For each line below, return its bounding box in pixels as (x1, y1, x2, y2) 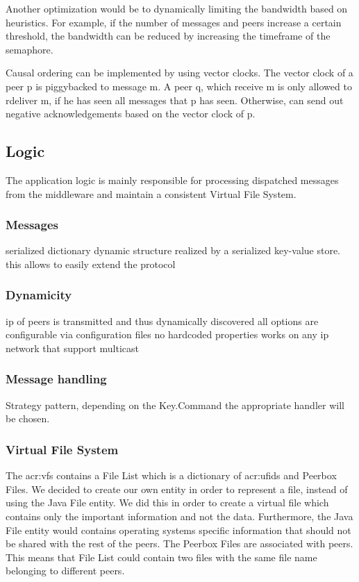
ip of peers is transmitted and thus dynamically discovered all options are (6, 313, 319, 328)
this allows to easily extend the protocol (6, 256, 176, 271)
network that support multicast (6, 340, 139, 355)
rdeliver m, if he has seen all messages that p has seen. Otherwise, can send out (6, 92, 344, 107)
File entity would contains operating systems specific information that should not (6, 522, 351, 537)
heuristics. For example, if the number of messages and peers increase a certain (6, 15, 342, 29)
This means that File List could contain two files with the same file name (6, 549, 317, 564)
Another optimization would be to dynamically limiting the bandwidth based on (6, 1, 348, 15)
